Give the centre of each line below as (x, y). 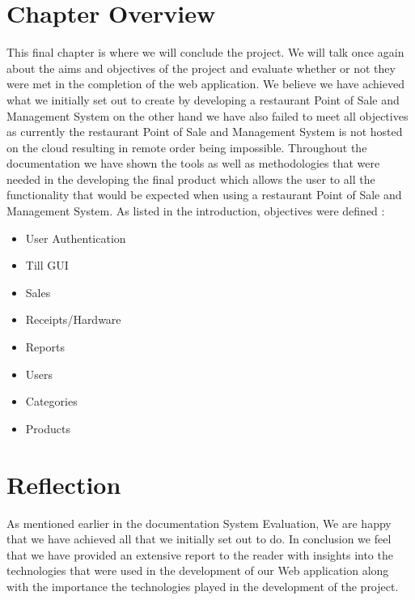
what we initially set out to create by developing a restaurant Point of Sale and (203, 99)
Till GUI (47, 265)
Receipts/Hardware (73, 319)
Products (48, 428)
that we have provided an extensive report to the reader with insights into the (200, 554)
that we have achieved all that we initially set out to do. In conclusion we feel (199, 539)
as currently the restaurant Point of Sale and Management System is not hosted (205, 132)
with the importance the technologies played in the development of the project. (203, 586)
